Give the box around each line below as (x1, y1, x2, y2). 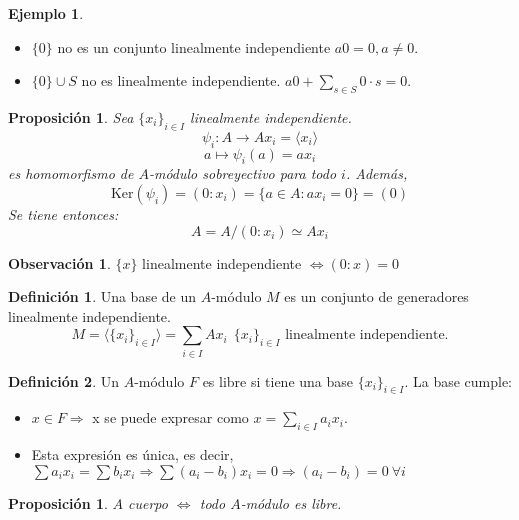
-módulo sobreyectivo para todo (148, 163, 337, 184)
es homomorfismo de (8, 163, 134, 184)
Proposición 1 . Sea (8, 106, 134, 127)
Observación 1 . (8, 252, 111, 273)
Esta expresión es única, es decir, (31, 444, 234, 465)
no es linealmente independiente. (81, 70, 281, 91)
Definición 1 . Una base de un (8, 286, 197, 307)
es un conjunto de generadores (284, 286, 469, 307)
